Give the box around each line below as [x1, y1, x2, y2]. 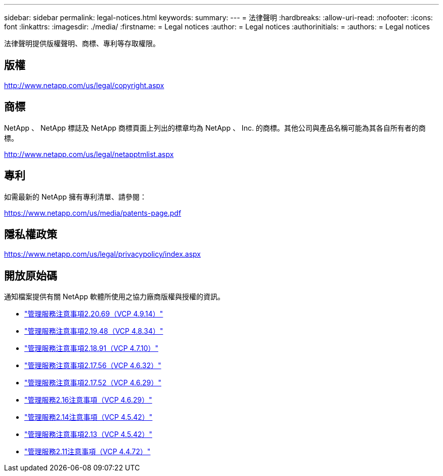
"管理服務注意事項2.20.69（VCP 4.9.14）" [24, 309, 163, 319]
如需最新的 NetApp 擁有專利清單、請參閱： [4, 192, 147, 201]
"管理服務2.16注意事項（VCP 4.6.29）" [24, 395, 152, 405]
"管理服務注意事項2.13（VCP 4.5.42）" [24, 430, 152, 439]
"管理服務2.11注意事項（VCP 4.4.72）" [24, 447, 151, 456]
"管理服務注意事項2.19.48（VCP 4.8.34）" [24, 327, 163, 336]
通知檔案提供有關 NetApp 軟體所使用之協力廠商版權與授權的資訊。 [4, 292, 225, 301]
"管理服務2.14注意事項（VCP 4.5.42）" [24, 413, 153, 422]
